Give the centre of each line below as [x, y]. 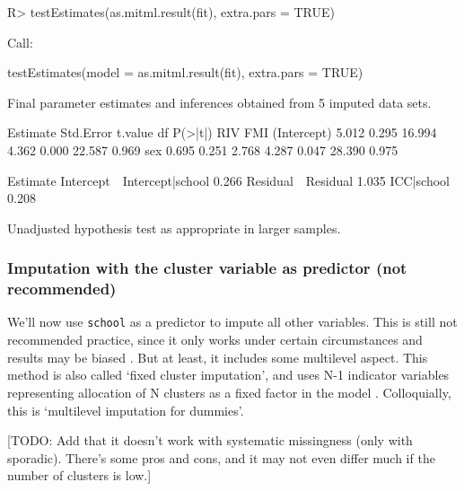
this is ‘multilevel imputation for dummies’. [126, 410]
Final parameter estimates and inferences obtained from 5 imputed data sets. [219, 102]
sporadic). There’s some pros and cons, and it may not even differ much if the [221, 457]
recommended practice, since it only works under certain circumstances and [215, 340]
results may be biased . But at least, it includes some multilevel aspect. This [218, 357]
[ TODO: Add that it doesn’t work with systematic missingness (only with [210, 440]
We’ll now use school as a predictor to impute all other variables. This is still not [232, 322]
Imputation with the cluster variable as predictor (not [207, 268]
